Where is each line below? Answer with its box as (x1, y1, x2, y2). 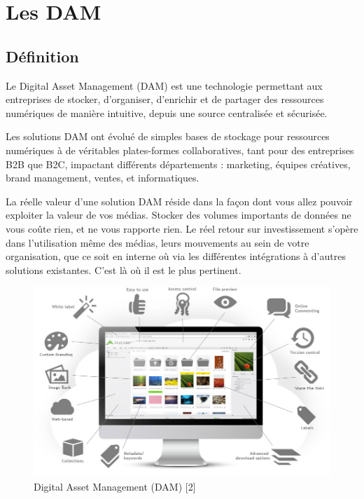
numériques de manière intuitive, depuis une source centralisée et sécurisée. (6, 105, 328, 120)
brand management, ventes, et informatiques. (6, 170, 199, 185)
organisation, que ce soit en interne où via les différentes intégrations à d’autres (6, 249, 346, 264)
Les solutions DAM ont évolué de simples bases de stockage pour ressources (6, 129, 330, 144)
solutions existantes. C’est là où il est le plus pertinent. (6, 262, 241, 277)
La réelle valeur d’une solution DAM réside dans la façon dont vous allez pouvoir (6, 193, 353, 208)
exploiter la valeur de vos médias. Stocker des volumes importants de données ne (6, 207, 351, 222)
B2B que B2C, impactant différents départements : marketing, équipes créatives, (6, 156, 351, 171)
